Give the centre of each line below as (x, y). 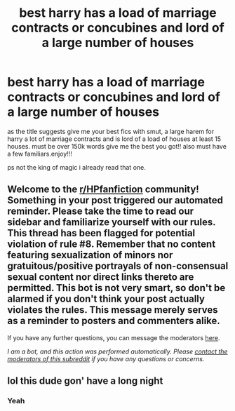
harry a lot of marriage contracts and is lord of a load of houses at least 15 (114, 139)
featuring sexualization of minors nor (90, 255)
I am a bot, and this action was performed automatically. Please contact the (117, 351)
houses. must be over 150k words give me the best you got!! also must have (117, 146)
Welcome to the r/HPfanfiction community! (103, 190)
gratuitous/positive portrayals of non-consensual (118, 266)
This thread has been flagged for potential (101, 233)
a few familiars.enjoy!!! (40, 154)
